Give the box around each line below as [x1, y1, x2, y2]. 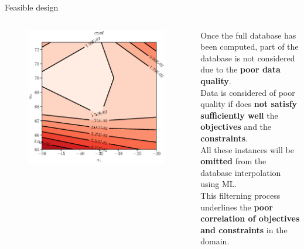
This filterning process [200, 189, 281, 201]
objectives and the [200, 120, 272, 133]
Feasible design [5, 1, 59, 13]
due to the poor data [200, 63, 281, 75]
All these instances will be [200, 143, 294, 155]
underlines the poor [200, 200, 273, 213]
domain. [200, 235, 230, 247]
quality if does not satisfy [200, 98, 298, 110]
